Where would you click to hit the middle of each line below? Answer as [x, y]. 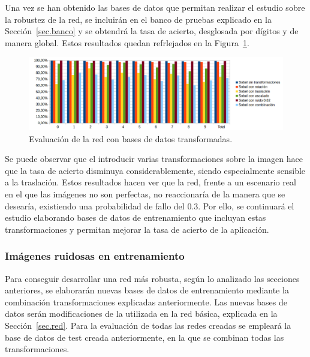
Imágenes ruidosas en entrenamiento [95, 256]
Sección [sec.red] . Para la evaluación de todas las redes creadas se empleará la [148, 325]
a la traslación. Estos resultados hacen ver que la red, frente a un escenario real [151, 182]
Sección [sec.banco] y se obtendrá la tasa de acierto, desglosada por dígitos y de [152, 31]
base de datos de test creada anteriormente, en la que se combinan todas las [145, 337]
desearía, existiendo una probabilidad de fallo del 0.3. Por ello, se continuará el [150, 205]
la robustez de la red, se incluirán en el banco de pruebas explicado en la [138, 19]
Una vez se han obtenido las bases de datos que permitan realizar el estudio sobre [155, 7]
